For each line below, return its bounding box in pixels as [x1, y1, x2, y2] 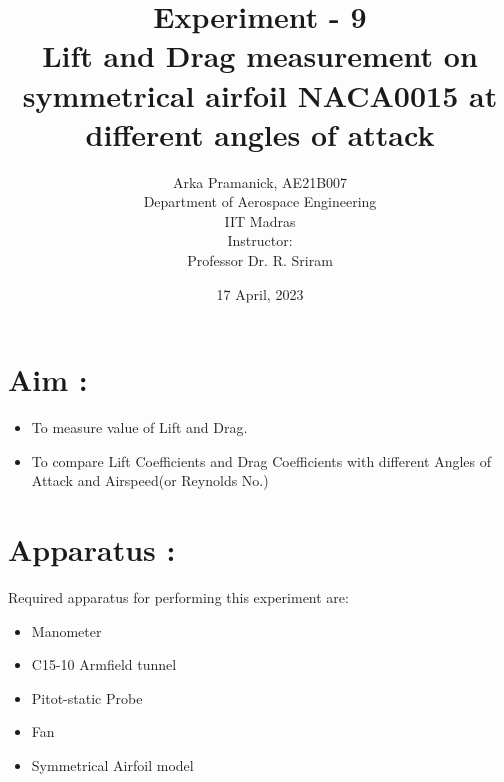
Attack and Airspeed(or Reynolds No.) [31, 470, 269, 491]
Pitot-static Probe [31, 687, 143, 708]
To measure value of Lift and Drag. [31, 417, 248, 438]
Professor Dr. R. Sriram [187, 250, 333, 271]
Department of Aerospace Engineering [143, 191, 377, 212]
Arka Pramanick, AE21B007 [172, 171, 348, 192]
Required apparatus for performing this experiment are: [8, 587, 349, 608]
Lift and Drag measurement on [42, 35, 478, 76]
